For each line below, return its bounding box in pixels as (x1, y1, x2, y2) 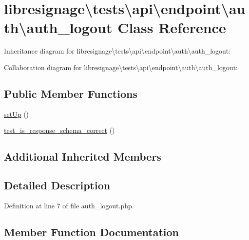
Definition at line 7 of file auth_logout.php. (4, 200, 134, 210)
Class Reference (117, 18, 226, 37)
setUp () (4, 109, 29, 119)
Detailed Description (4, 178, 111, 193)
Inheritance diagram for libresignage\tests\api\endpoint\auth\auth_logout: (4, 46, 231, 56)
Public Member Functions (4, 86, 137, 101)
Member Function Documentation (4, 224, 179, 239)
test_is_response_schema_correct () (4, 125, 115, 135)
